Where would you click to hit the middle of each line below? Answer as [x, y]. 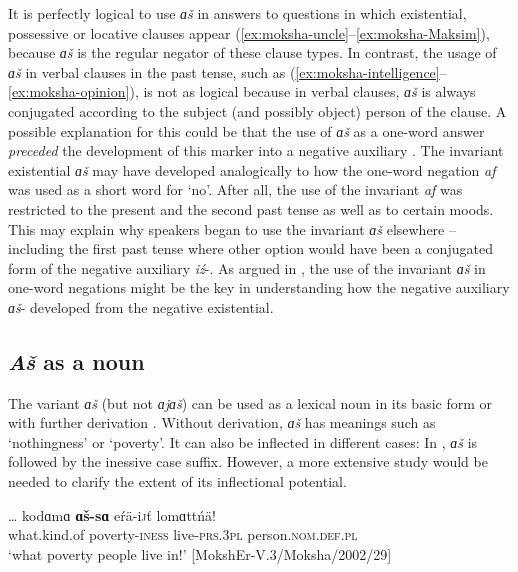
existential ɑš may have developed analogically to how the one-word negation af [252, 169]
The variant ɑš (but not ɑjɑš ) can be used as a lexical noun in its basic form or [250, 402]
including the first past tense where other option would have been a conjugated [250, 248]
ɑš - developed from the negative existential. [141, 306]
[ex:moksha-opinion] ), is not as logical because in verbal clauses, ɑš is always [242, 91]
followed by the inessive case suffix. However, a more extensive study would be [248, 461]
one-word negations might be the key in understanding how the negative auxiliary [259, 287]
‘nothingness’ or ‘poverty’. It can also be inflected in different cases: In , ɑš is [243, 441]
